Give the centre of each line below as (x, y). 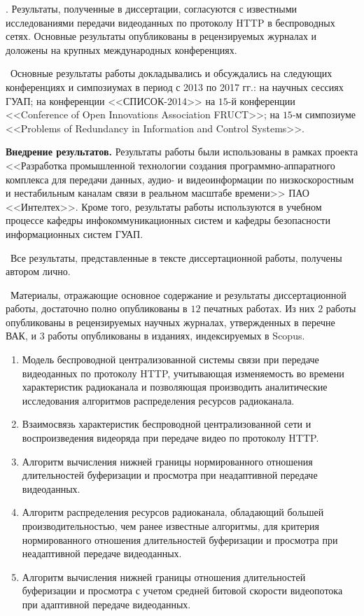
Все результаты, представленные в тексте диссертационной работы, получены (176, 257)
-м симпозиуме (324, 114)
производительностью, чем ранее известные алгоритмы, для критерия (171, 526)
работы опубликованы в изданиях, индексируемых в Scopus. (176, 336)
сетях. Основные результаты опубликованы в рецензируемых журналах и (161, 36)
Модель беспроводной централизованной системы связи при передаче (170, 359)
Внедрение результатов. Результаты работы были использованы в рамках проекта (182, 152)
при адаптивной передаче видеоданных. (106, 604)
